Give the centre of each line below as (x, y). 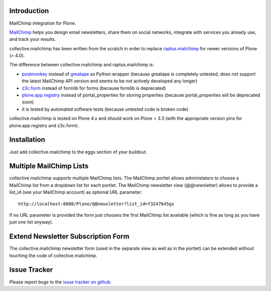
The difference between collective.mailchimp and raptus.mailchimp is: (82, 65)
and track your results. (33, 39)
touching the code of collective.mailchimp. (53, 255)
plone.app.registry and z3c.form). (44, 125)
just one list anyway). (31, 222)
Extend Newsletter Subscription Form (70, 236)
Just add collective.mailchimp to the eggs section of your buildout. (78, 152)
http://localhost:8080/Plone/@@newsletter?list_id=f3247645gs (96, 204)
